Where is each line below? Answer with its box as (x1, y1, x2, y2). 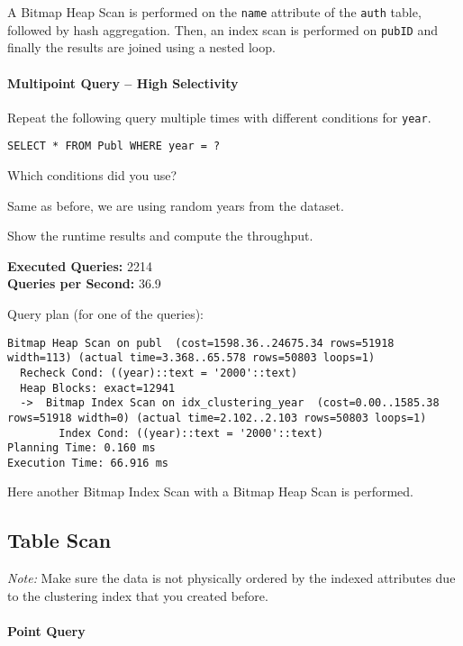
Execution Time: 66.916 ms (7, 456, 168, 469)
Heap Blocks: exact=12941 (20, 381, 176, 395)
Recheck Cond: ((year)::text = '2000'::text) (20, 366, 298, 379)
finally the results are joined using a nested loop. (7, 38, 276, 57)
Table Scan (7, 526, 112, 554)
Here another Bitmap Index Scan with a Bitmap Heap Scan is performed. (7, 482, 413, 501)
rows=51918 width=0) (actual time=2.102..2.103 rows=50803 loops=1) (7, 411, 427, 424)
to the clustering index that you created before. (7, 586, 268, 605)
